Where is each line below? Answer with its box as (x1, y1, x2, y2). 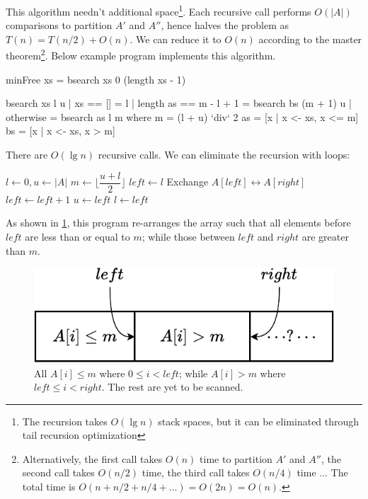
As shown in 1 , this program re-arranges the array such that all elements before (6, 215, 351, 230)
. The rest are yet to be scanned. (101, 379, 243, 394)
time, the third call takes (142, 465, 250, 480)
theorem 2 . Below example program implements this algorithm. (6, 46, 276, 63)
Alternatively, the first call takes (22, 451, 163, 466)
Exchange (166, 174, 209, 189)
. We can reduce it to (130, 31, 222, 46)
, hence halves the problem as (161, 18, 289, 33)
